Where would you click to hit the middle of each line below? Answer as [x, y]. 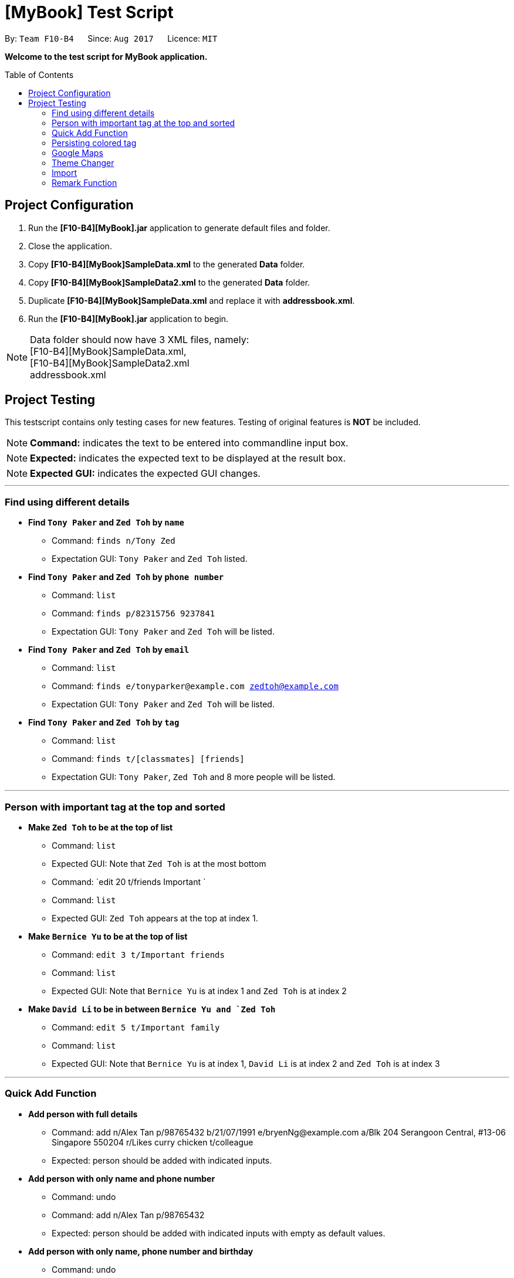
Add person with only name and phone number [122, 1178]
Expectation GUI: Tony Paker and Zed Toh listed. [150, 559]
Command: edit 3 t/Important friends [138, 954]
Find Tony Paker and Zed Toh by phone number [126, 577]
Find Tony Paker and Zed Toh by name [106, 523]
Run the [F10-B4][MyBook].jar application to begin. [128, 318]
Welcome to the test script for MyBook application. [106, 56]
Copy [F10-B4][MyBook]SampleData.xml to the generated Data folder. [167, 264]
